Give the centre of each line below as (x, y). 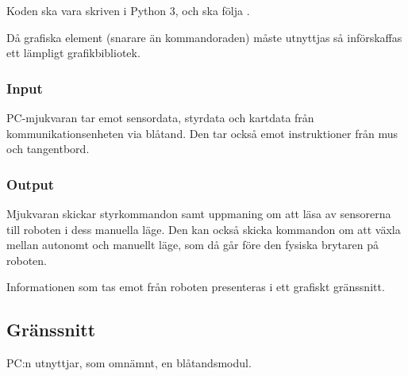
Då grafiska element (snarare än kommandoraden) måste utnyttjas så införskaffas (204, 37)
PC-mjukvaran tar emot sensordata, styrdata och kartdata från (160, 117)
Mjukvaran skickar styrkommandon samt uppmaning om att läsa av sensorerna (199, 213)
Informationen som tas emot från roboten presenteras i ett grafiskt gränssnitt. (196, 287)
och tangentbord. (48, 149)
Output (31, 184)
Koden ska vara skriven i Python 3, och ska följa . (128, 10)
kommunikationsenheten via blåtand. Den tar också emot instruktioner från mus (202, 133)
